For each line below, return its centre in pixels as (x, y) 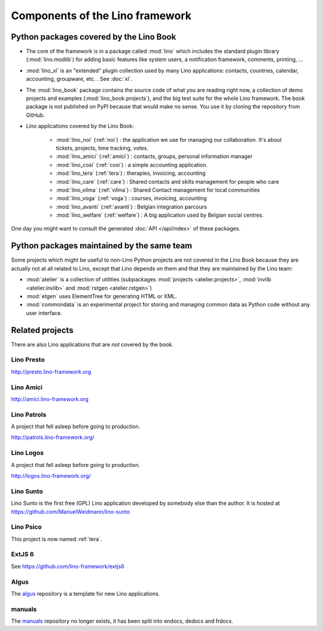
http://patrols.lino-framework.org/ (53, 438)
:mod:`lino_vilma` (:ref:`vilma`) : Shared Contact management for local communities (158, 190)
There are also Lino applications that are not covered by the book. (92, 344)
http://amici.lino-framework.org (50, 399)
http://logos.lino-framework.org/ (51, 475)
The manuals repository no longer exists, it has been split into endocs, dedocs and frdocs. (122, 621)
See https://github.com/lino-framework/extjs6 (68, 566)
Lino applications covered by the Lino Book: (80, 126)
